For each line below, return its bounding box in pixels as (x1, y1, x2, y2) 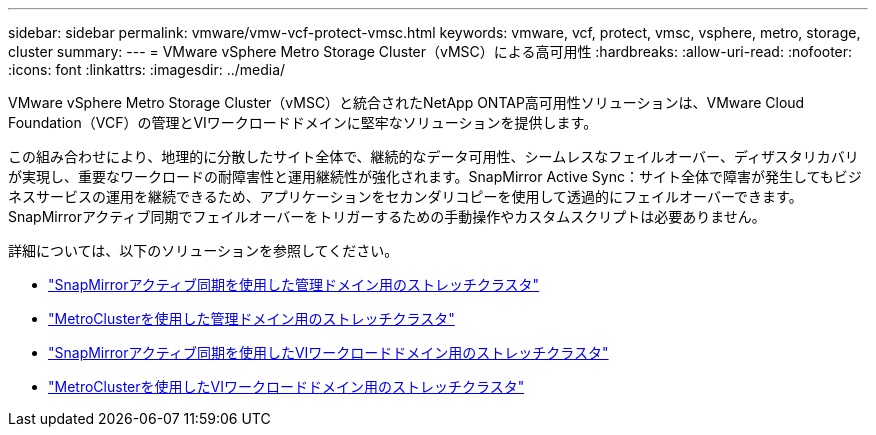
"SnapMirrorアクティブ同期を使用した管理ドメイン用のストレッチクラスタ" (48, 276, 540, 293)
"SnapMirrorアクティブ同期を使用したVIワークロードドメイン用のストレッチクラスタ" (48, 344, 609, 361)
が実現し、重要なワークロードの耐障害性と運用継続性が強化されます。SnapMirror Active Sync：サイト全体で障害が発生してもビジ (8, 168, 862, 185)
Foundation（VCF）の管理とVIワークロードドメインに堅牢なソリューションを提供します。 (8, 114, 598, 131)
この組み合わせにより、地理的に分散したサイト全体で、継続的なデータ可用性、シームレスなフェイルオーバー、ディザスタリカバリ (8, 148, 859, 165)
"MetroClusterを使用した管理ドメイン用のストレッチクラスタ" (48, 310, 455, 327)
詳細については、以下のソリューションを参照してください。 (8, 242, 399, 259)
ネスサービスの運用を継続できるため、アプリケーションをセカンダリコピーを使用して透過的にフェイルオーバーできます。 (8, 188, 803, 205)
